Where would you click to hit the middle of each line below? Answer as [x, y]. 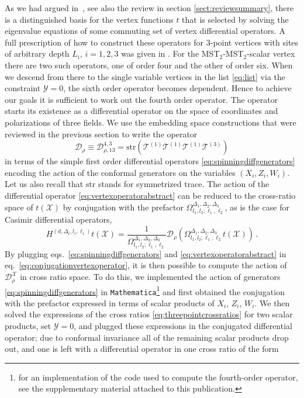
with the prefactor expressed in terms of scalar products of [110, 302]
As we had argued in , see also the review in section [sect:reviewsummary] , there [149, 8]
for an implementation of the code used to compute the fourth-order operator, [158, 377]
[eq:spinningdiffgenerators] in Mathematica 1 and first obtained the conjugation [145, 290]
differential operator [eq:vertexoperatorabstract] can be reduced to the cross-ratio [150, 195]
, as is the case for [257, 207]
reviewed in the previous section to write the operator [101, 134]
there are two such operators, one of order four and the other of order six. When [149, 65]
